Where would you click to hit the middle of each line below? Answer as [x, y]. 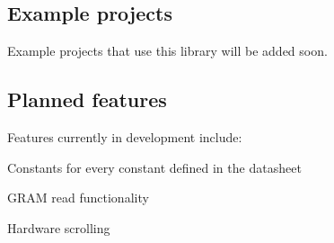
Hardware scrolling [59, 227]
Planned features [87, 99]
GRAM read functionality [78, 198]
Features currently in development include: [125, 137]
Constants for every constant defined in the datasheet [154, 167]
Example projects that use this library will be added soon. [167, 51]
